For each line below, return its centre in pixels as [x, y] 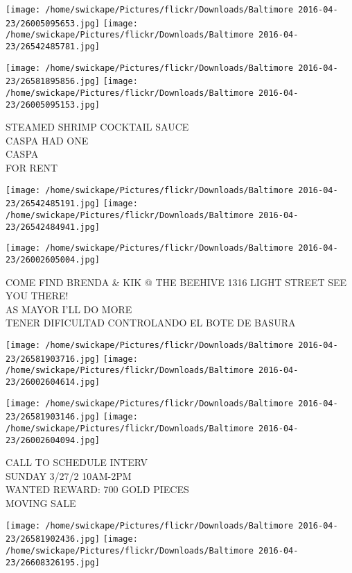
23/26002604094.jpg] [53, 440]
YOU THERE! [37, 296]
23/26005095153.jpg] [53, 105]
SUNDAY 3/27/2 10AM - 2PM [69, 475]
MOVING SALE [41, 503]
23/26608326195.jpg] [53, 562]
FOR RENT [32, 168]
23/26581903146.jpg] [53, 417]
